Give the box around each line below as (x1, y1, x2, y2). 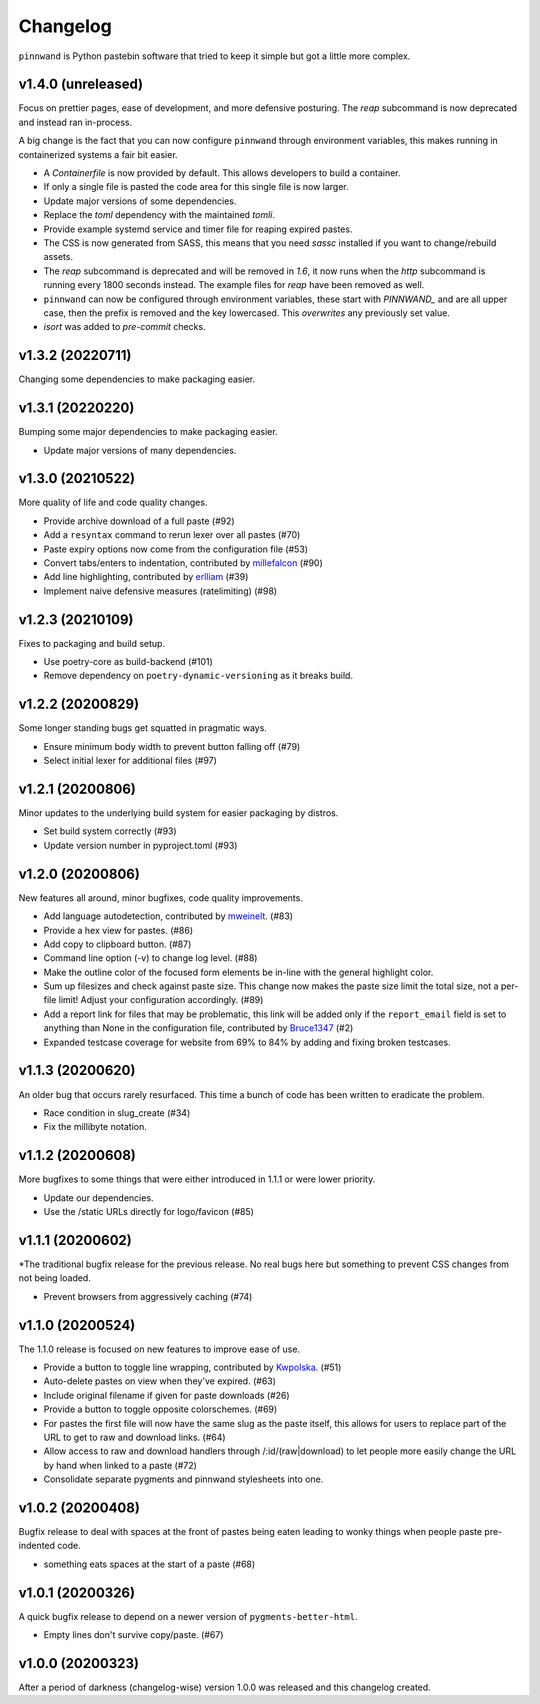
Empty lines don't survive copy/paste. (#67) (43, 1629, 224, 1641)
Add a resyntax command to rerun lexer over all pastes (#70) (43, 529, 301, 541)
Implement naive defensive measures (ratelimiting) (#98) (43, 585, 278, 597)
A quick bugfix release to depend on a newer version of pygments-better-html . (18, 1610, 359, 1622)
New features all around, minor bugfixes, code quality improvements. (18, 891, 304, 904)
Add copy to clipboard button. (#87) (43, 938, 192, 950)
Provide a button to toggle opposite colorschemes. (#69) (43, 1403, 278, 1415)
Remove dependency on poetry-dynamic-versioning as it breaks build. (43, 670, 354, 682)
